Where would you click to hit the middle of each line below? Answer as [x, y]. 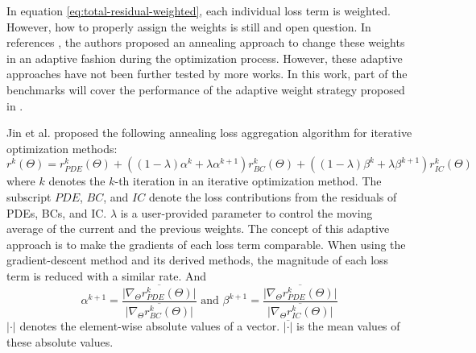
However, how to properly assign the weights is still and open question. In [189, 26]
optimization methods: [62, 148]
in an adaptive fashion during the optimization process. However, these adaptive [205, 58]
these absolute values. [60, 341]
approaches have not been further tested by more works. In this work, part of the [207, 74]
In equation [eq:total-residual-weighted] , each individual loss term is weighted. [199, 10]
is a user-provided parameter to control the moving [246, 212]
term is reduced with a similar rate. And [107, 275]
